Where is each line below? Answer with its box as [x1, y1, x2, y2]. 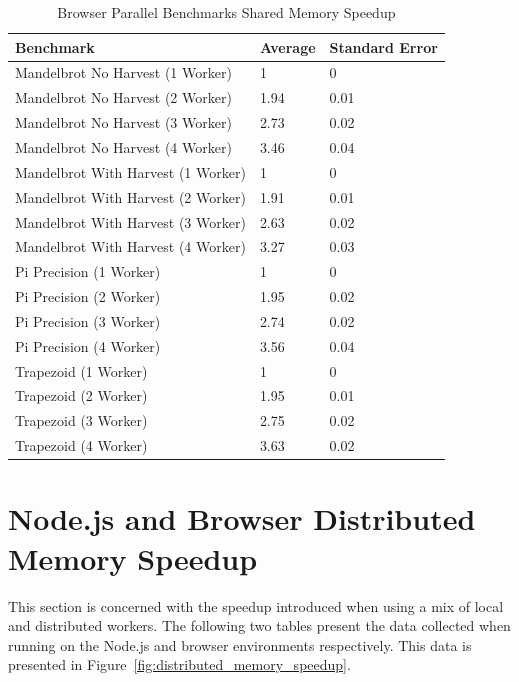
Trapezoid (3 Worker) [15, 410, 148, 431]
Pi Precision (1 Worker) [15, 261, 161, 282]
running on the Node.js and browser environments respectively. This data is [8, 634, 472, 655]
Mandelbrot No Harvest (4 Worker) [15, 136, 232, 157]
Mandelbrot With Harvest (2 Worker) [15, 186, 246, 207]
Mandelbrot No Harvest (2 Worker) [15, 87, 232, 108]
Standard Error [329, 36, 438, 57]
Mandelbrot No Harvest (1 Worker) [15, 62, 232, 83]
